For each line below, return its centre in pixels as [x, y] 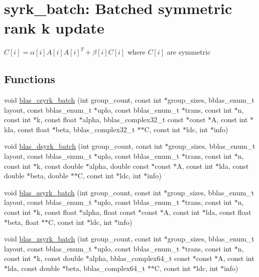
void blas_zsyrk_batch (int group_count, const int [83, 239]
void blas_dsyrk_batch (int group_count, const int [83, 146]
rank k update [54, 28]
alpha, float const [109, 212]
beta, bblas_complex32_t [95, 129]
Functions [30, 79]
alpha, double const [119, 166]
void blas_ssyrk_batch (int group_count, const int [83, 192]
